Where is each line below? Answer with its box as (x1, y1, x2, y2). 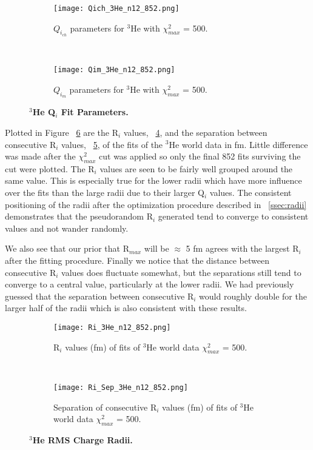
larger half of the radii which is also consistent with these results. (5, 301, 247, 314)
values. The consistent (209, 186, 292, 199)
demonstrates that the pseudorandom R (5, 210, 153, 223)
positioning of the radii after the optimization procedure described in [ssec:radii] (5, 198, 307, 210)
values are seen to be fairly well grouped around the (99, 162, 293, 175)
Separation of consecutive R (53, 400, 157, 413)
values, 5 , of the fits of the (61, 138, 163, 150)
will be (144, 242, 169, 255)
